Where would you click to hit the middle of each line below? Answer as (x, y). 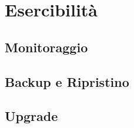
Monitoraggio (46, 47)
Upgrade (31, 116)
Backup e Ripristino (67, 81)
